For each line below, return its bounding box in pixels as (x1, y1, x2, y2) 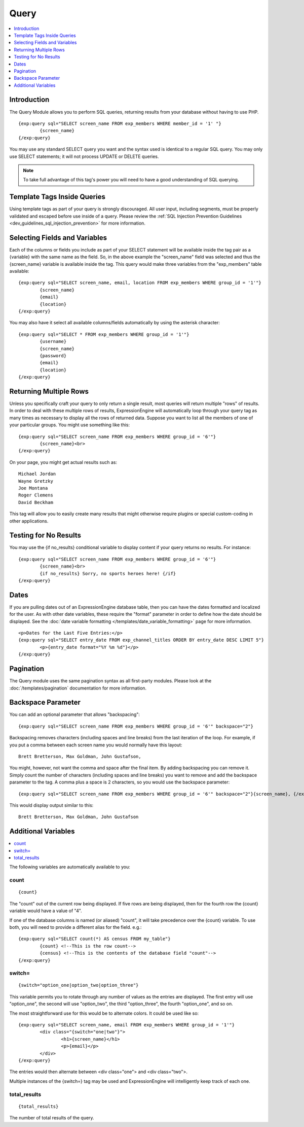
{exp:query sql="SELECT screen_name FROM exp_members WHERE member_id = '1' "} (18, 120, 221, 127)
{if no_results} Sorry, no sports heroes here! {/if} (40, 571, 176, 576)
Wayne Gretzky (18, 478, 53, 484)
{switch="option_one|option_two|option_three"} (18, 982, 139, 988)
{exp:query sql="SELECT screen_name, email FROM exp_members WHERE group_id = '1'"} (18, 1022, 235, 1028)
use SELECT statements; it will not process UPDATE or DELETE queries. (9, 153, 159, 160)
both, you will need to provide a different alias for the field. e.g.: (9, 924, 142, 930)
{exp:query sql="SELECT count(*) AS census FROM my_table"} (18, 936, 171, 942)
